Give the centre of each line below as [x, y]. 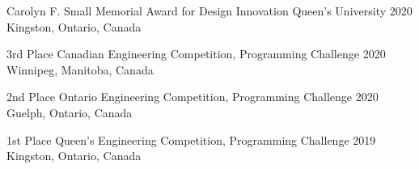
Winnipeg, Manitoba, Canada [80, 69]
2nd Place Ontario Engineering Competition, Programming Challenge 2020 [193, 97]
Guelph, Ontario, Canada [70, 112]
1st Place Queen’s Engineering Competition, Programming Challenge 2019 [191, 139]
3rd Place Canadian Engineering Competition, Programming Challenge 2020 [196, 54]
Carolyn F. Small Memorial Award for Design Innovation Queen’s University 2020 [209, 11]
